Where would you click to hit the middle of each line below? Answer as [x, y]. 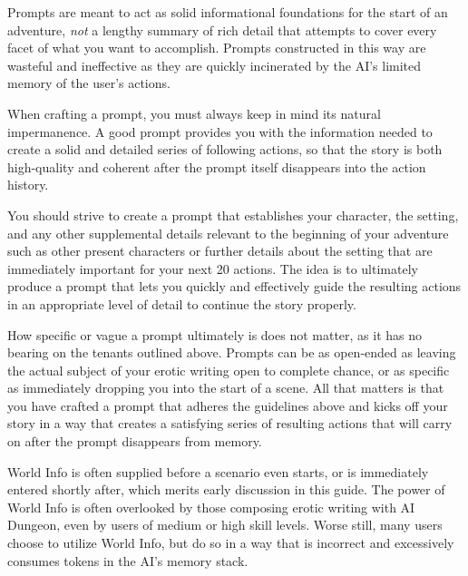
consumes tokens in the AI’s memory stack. [128, 560]
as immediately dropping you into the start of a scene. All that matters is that [226, 388]
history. [28, 185]
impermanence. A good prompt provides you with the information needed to [220, 131]
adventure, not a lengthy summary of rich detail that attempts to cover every [222, 29]
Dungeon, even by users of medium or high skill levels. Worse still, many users [225, 525]
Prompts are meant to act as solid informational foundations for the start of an [228, 12]
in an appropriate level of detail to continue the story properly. [182, 303]
